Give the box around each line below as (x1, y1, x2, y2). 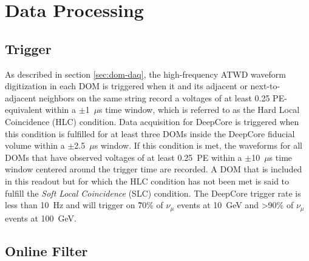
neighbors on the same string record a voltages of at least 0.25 (38, 91, 270, 104)
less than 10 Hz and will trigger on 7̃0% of (5, 198, 163, 211)
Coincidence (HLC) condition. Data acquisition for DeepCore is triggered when (5, 115, 299, 127)
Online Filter (5, 241, 88, 260)
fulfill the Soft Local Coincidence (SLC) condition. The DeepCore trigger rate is (5, 186, 301, 199)
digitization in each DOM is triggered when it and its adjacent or (5, 80, 248, 92)
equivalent (5, 103, 42, 116)
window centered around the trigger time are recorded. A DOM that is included (5, 163, 302, 175)
